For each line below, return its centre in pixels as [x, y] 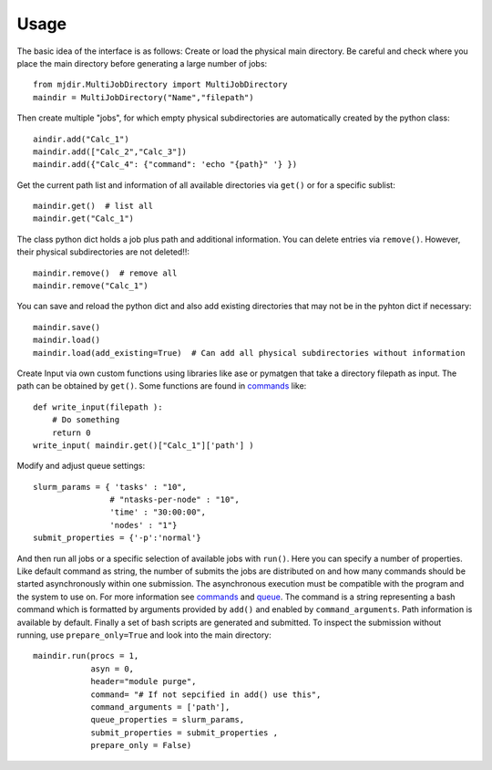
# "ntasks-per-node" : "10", [175, 500]
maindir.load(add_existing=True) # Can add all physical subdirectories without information [249, 353]
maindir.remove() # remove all [105, 273]
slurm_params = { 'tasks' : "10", [110, 487]
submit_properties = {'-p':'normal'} [118, 538]
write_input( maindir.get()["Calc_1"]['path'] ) [143, 445]
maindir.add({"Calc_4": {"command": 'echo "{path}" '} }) [165, 165]
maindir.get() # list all [93, 206]
